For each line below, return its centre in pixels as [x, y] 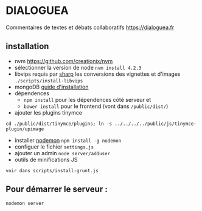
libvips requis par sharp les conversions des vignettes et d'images [97, 74]
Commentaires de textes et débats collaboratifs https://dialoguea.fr [90, 27]
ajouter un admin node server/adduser [62, 153]
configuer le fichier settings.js [54, 147]
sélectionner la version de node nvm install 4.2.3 [78, 67]
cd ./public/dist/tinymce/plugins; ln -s [59, 124]
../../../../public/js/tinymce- [156, 124]
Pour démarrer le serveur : [57, 189]
